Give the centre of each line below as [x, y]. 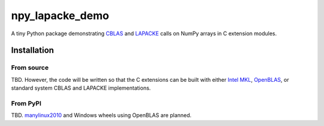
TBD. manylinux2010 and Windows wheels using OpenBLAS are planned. [101, 115]
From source [30, 67]
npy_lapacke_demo [60, 16]
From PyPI [26, 103]
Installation [32, 50]
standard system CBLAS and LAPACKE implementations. [81, 88]
